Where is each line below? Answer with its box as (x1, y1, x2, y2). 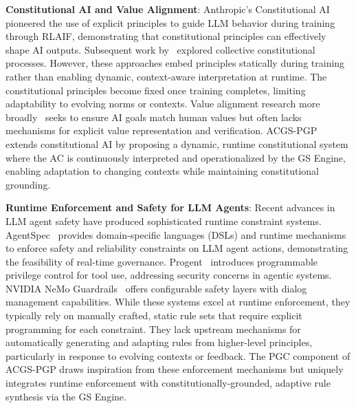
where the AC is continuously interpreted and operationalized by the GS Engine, (5, 150, 346, 164)
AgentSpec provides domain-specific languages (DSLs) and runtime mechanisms (5, 227, 346, 241)
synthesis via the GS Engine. (5, 389, 126, 403)
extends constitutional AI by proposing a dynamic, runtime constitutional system (5, 136, 348, 151)
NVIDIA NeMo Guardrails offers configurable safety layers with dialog (5, 281, 307, 295)
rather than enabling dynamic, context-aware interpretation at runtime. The (5, 69, 327, 83)
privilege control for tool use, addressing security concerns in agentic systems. (5, 268, 332, 282)
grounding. (5, 177, 51, 191)
